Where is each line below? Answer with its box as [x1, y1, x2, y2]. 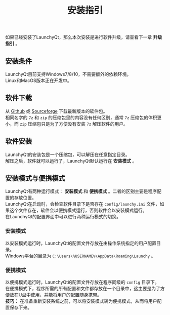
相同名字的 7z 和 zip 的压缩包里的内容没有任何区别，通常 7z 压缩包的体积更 [5, 114, 162, 121]
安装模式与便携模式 [5, 174, 65, 183]
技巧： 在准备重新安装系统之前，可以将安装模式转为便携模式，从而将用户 [5, 298, 157, 304]
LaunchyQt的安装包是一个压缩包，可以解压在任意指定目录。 [5, 151, 130, 158]
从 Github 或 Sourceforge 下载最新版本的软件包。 [5, 108, 108, 114]
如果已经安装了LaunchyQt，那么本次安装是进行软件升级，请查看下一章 [5, 34, 152, 41]
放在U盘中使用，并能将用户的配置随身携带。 [9, 292, 102, 298]
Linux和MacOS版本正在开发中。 [5, 77, 72, 84]
